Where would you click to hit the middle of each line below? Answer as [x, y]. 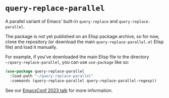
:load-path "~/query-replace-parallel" [52, 76]
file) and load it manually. [31, 47]
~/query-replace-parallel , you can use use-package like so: [67, 62]
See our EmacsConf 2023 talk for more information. [59, 90]
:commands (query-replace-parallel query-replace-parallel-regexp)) [83, 81]
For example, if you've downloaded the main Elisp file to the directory [77, 57]
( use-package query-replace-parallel [45, 71]
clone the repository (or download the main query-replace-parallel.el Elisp [84, 42]
